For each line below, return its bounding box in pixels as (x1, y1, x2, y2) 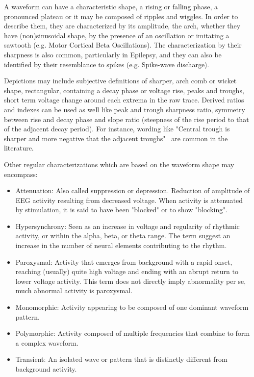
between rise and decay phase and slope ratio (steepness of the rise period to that (4, 114, 249, 124)
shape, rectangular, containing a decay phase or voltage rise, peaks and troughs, (4, 85, 244, 95)
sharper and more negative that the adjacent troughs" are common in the (4, 133, 228, 143)
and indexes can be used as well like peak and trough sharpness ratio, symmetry (4, 104, 245, 114)
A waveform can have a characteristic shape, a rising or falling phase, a (4, 1, 218, 11)
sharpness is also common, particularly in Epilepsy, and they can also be (4, 49, 222, 59)
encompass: (4, 169, 38, 179)
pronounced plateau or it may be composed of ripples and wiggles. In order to (4, 11, 238, 21)
